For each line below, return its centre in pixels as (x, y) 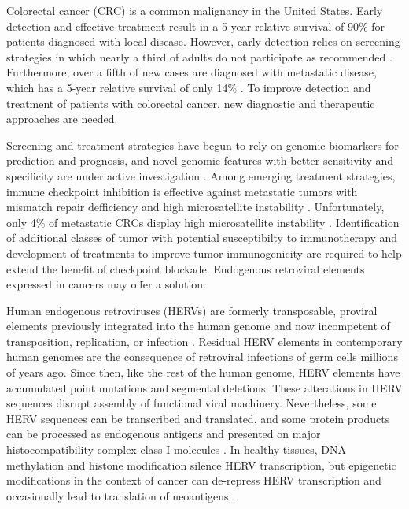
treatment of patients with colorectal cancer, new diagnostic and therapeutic (191, 103)
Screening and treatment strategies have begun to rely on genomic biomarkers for (203, 145)
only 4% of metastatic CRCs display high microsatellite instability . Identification (203, 222)
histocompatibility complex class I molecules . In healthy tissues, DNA (176, 450)
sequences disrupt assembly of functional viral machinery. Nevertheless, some (192, 403)
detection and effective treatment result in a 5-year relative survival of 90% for (196, 26)
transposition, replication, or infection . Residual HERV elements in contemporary (204, 341)
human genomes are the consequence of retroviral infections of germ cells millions (202, 357)
